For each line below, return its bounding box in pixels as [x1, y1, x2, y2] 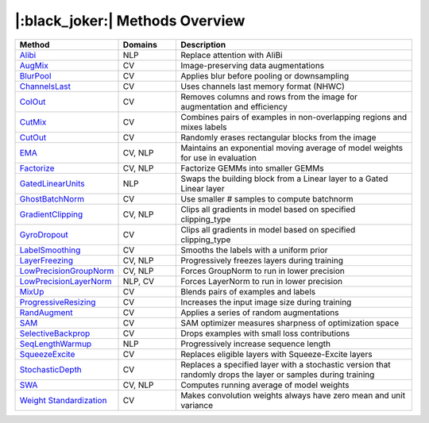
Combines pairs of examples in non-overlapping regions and [180, 111, 408, 122]
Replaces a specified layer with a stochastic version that [180, 359, 391, 370]
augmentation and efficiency [180, 101, 288, 112]
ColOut [19, 96, 46, 107]
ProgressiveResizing [19, 296, 96, 307]
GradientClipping [19, 209, 83, 220]
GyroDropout [19, 229, 68, 240]
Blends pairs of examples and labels [180, 286, 316, 297]
